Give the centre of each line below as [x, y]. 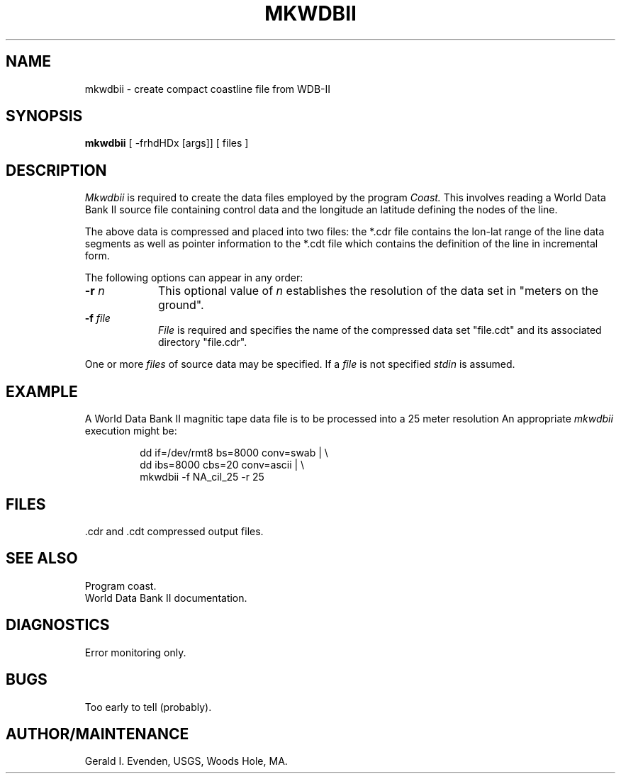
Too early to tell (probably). [148, 707]
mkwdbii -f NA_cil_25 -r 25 [202, 477]
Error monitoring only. [135, 652]
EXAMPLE [42, 391]
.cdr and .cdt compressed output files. [174, 531]
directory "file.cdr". [203, 342]
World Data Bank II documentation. [166, 598]
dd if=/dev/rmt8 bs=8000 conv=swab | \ [234, 453]
